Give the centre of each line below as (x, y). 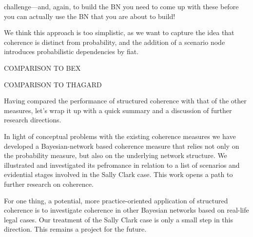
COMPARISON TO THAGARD (53, 84)
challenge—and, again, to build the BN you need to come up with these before (121, 6)
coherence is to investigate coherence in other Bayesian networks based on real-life (126, 210)
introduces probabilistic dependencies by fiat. (71, 51)
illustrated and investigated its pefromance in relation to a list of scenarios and (122, 165)
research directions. (33, 120)
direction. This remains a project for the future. (75, 229)
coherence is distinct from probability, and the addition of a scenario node (115, 42)
